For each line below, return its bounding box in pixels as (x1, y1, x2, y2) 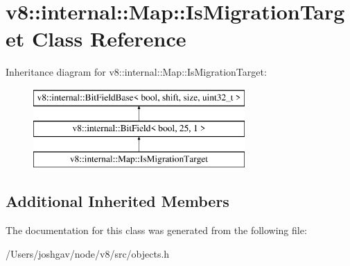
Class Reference (31, 24, 186, 53)
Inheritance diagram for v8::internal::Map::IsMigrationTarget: (6, 65, 267, 79)
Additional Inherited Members (6, 190, 229, 212)
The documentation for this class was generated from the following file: (6, 223, 307, 238)
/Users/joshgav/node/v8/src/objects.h (6, 246, 170, 260)
